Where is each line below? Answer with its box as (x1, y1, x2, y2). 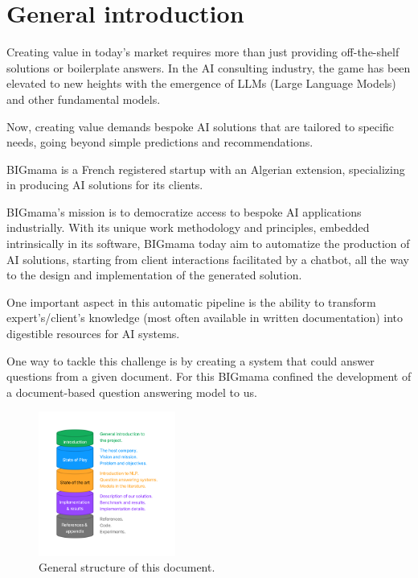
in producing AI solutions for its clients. (6, 176, 203, 193)
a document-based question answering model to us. (6, 383, 257, 400)
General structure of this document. (39, 559, 215, 576)
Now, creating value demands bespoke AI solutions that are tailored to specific (6, 118, 394, 134)
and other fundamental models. (6, 90, 161, 107)
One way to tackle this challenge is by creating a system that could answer (6, 352, 375, 369)
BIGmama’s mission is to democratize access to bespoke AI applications (6, 203, 362, 220)
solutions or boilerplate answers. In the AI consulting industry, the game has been (6, 59, 411, 76)
